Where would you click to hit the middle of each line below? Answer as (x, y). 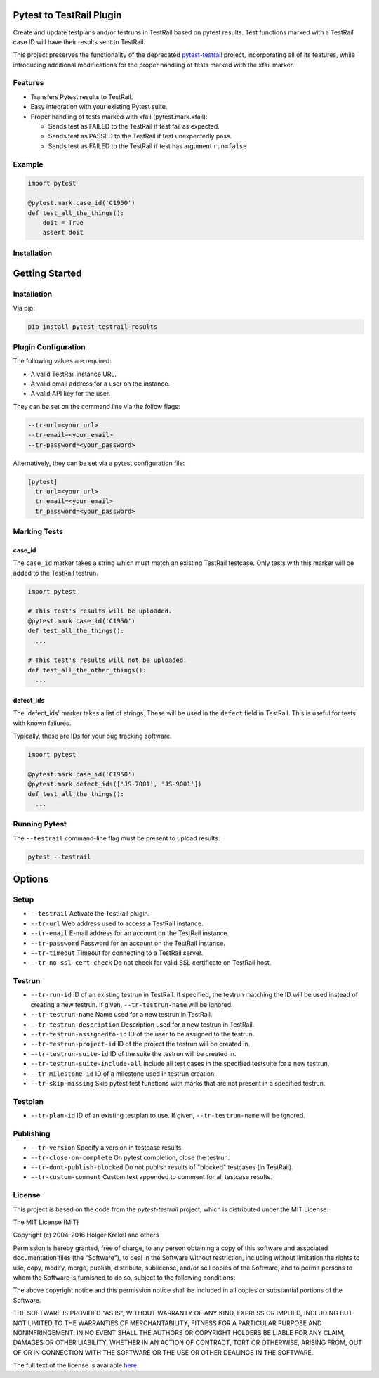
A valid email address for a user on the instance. (100, 384)
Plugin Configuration (49, 346)
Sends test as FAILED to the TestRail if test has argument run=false (147, 146)
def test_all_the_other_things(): (87, 670)
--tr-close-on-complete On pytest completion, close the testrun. (130, 1157)
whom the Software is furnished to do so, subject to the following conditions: (124, 1277)
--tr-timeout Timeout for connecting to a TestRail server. (117, 953)
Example (28, 164)
